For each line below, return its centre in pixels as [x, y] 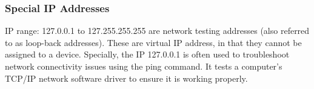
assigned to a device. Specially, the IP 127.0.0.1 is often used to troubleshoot [147, 54]
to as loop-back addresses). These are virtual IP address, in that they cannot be [153, 42]
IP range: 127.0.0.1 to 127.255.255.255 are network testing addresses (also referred [157, 31]
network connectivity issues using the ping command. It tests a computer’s [144, 66]
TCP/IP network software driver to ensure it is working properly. [126, 78]
